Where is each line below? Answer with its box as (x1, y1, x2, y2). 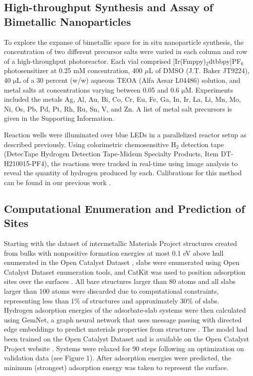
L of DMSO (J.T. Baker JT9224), (149, 65, 250, 75)
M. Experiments (185, 84, 234, 94)
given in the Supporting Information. (4, 113, 115, 123)
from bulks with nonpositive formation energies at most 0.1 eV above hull (4, 247, 224, 258)
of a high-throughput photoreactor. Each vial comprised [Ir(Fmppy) (4, 56, 206, 66)
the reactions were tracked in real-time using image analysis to (51, 158, 238, 168)
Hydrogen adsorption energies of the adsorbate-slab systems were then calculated (4, 305, 246, 315)
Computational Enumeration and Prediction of (4, 201, 245, 216)
